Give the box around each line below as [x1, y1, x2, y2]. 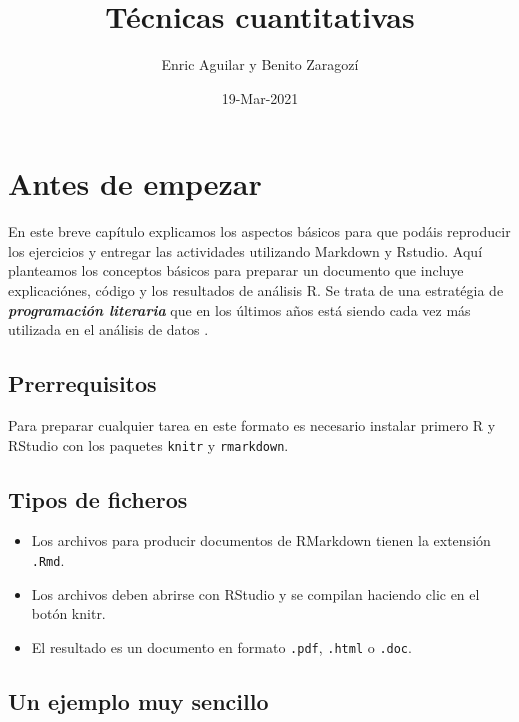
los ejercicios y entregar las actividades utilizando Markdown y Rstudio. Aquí [8, 240, 483, 261]
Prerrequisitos [8, 368, 157, 399]
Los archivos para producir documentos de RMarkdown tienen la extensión [31, 530, 491, 551]
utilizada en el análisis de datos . [8, 319, 209, 340]
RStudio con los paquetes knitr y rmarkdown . [8, 434, 289, 455]
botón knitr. [31, 603, 106, 624]
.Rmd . [31, 550, 65, 571]
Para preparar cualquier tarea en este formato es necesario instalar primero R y [8, 415, 496, 436]
